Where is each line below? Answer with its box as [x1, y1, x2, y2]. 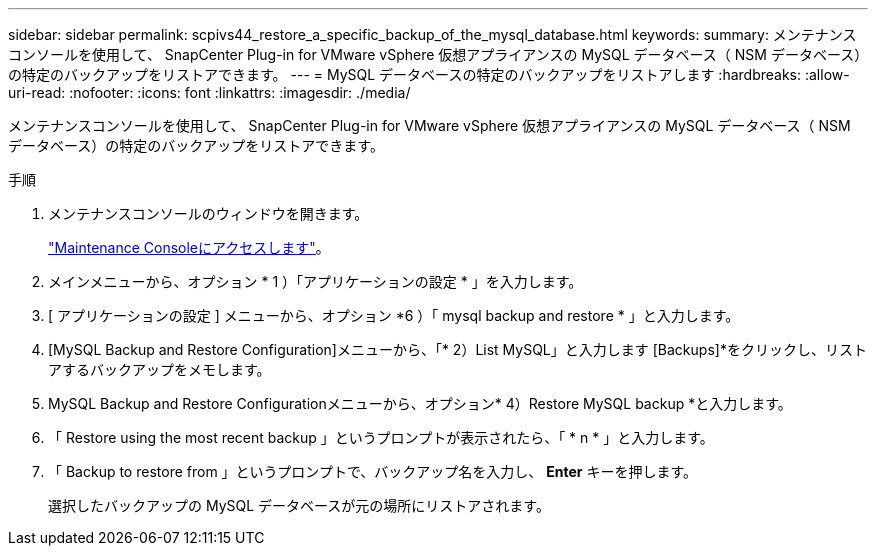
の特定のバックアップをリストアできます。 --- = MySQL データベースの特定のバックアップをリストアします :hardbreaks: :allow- [8, 66, 850, 83]
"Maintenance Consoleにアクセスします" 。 [48, 239, 330, 256]
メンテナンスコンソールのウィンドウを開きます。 [48, 205, 369, 222]
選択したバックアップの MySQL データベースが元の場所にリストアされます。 [48, 497, 550, 514]
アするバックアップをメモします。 [48, 361, 271, 378]
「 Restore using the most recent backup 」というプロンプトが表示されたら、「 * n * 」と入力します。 [48, 429, 714, 446]
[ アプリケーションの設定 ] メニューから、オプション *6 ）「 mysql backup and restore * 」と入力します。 [48, 307, 740, 324]
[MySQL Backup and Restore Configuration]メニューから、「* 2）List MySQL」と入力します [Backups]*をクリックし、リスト [48, 341, 867, 358]
